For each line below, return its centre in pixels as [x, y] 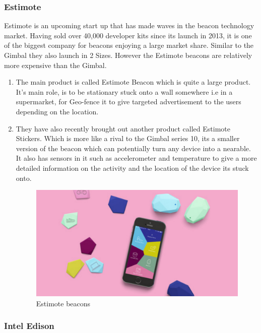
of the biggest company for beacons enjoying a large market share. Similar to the [129, 45]
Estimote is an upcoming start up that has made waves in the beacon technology [129, 25]
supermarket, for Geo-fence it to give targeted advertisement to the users [128, 102]
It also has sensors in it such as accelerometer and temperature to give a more [136, 158]
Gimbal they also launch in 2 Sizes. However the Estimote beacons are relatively [128, 55]
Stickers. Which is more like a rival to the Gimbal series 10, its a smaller [128, 138]
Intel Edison [29, 326]
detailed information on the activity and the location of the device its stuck [132, 168]
